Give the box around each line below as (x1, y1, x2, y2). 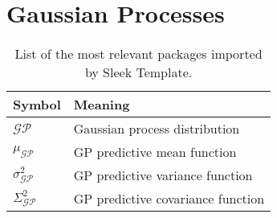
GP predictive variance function (73, 166, 253, 185)
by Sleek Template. (84, 63, 193, 82)
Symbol (13, 95, 61, 114)
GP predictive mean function (73, 142, 237, 162)
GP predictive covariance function (73, 189, 265, 208)
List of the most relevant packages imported (14, 44, 263, 64)
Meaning (73, 95, 130, 114)
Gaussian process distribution (73, 119, 240, 138)
